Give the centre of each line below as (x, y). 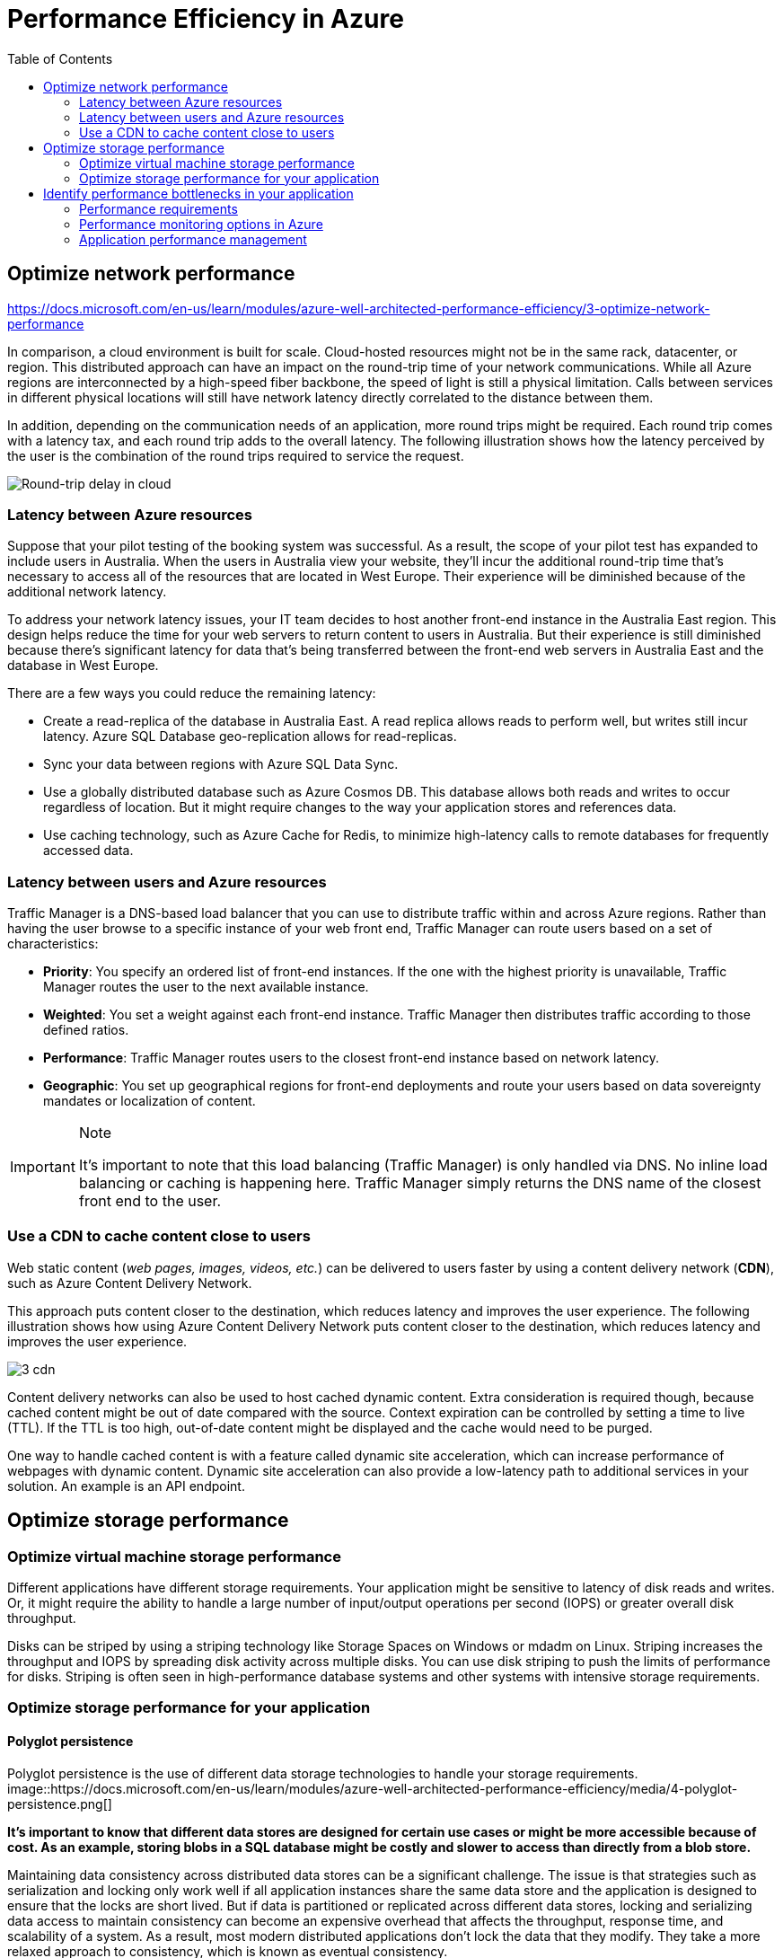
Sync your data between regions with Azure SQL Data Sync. (221, 764)
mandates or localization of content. (150, 1101)
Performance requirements (158, 208)
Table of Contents (60, 58)
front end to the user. (150, 1201)
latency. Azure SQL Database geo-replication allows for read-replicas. (250, 736)
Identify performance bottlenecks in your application (198, 193)
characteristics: (53, 944)
